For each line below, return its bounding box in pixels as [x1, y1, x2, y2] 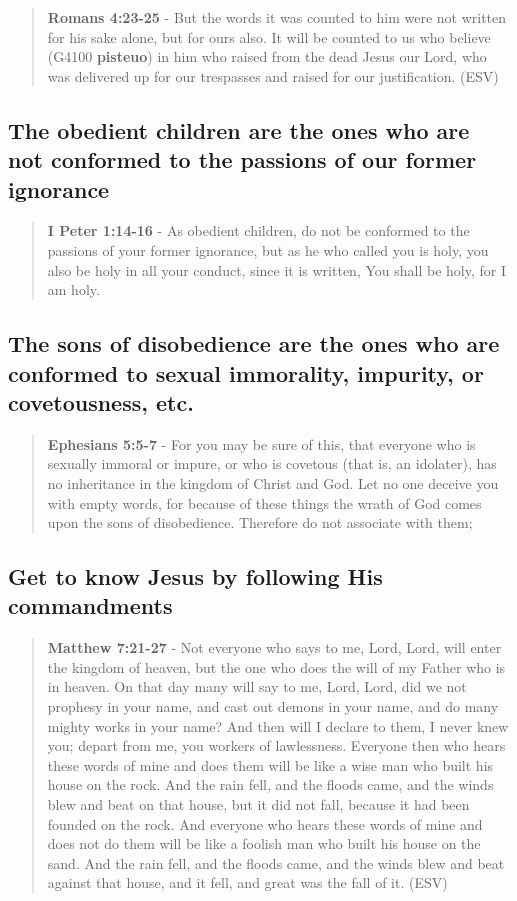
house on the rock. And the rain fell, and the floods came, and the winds [47, 774, 494, 795]
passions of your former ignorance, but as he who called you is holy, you [47, 239, 489, 260]
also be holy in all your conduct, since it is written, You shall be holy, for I [47, 259, 506, 280]
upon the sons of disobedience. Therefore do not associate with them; [47, 512, 473, 533]
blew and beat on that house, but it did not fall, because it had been [47, 794, 470, 815]
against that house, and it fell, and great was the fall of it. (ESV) [47, 872, 448, 893]
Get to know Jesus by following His [8, 561, 383, 592]
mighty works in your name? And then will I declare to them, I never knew [47, 715, 509, 736]
